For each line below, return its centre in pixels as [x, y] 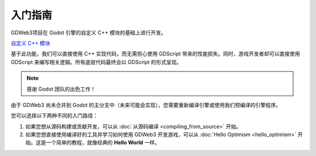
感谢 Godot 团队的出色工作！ [61, 89]
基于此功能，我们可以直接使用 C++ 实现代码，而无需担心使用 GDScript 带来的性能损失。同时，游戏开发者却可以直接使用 [155, 54]
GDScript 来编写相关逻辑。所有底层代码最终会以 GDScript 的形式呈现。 [96, 62]
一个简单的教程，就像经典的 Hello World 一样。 [103, 143]
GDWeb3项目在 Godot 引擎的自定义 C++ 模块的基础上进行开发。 [88, 33]
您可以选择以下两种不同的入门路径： [54, 116]
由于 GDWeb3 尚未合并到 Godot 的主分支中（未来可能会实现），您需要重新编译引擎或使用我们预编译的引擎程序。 [146, 105]
